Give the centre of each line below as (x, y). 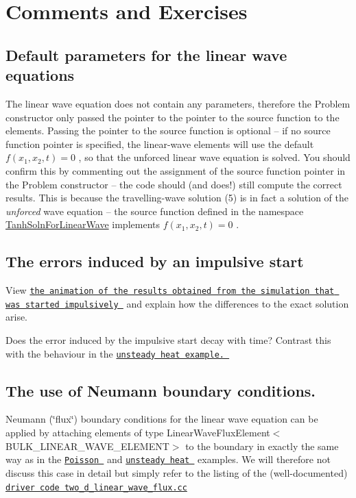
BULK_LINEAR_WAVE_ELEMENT (87, 446)
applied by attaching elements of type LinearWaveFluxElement (138, 433)
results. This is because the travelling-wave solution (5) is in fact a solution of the (177, 198)
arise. (17, 317)
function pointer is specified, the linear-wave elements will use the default (160, 144)
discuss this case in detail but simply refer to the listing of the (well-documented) (177, 472)
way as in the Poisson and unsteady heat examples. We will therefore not (168, 459)
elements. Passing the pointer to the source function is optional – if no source (168, 130)
